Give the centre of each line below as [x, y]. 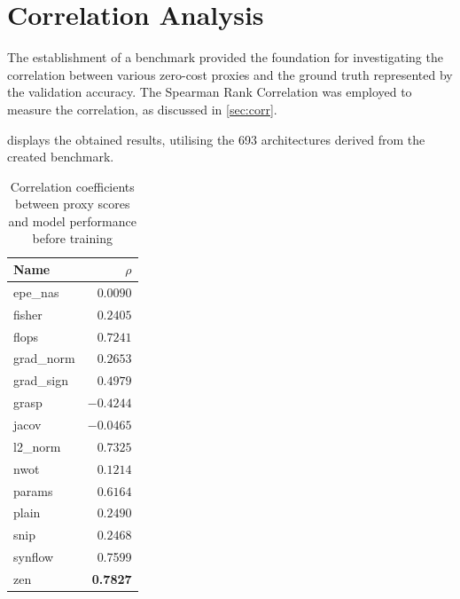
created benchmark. [61, 157]
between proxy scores [73, 204]
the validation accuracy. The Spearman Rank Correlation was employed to [210, 92]
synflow [34, 557]
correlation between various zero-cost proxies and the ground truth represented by [230, 74]
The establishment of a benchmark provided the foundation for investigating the [225, 57]
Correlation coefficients [72, 186]
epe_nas [36, 292]
